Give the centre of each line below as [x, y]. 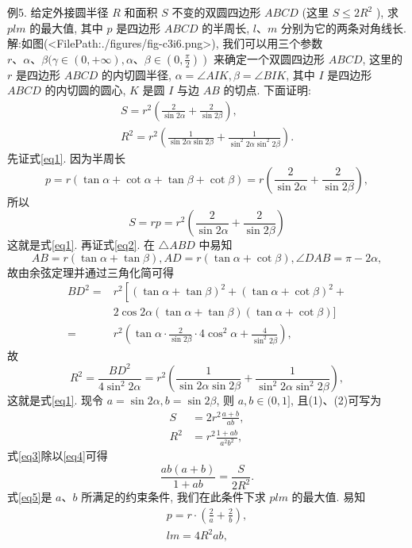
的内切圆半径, [137, 74]
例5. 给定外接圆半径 [58, 12]
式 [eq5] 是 [30, 497]
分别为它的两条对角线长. [343, 27]
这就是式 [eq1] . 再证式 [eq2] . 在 [81, 245]
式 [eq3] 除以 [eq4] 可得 [58, 456]
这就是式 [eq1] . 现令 [55, 400]
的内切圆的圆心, [85, 90]
